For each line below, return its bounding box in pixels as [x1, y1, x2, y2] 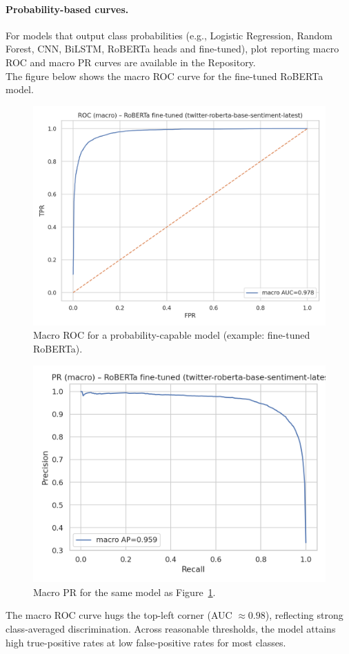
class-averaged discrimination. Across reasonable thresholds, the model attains [6, 621, 336, 635]
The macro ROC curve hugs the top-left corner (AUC [6, 608, 232, 622]
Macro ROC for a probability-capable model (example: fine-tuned [33, 328, 310, 342]
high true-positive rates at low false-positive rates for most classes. [6, 635, 286, 649]
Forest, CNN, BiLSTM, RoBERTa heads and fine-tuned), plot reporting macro [6, 41, 339, 56]
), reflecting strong [265, 608, 343, 622]
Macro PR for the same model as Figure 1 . [33, 584, 216, 599]
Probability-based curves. [6, 1, 129, 16]
